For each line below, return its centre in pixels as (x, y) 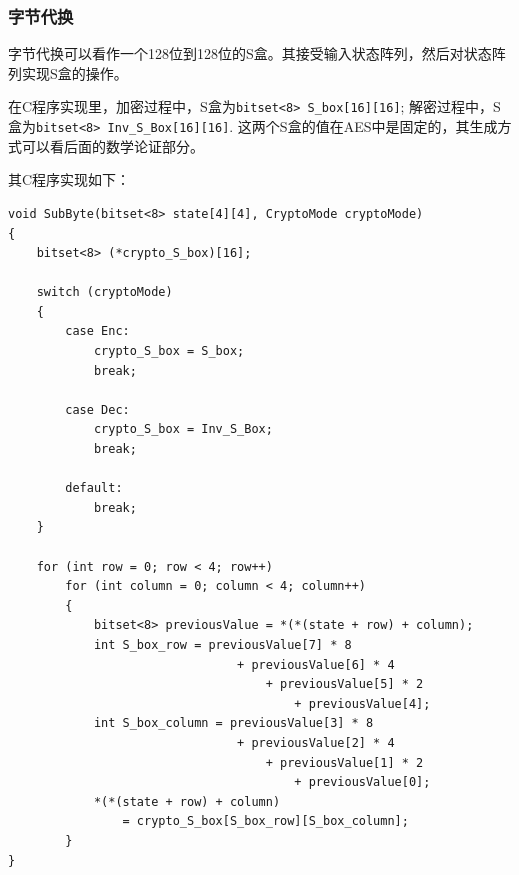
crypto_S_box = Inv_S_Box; (183, 429)
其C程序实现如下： (69, 179)
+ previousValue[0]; (362, 782)
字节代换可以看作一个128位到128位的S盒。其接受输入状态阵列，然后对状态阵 (257, 53)
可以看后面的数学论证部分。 (112, 145)
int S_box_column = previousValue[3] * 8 (233, 723)
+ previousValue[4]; (362, 703)
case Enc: (97, 331)
